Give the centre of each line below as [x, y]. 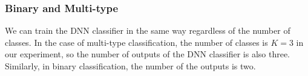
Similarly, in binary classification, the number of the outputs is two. [130, 66]
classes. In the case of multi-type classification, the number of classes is [136, 42]
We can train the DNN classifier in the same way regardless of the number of [148, 30]
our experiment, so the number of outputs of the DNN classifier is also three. [148, 54]
